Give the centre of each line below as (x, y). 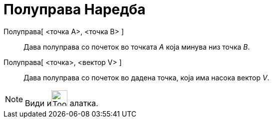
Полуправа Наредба (75, 9)
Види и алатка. (62, 103)
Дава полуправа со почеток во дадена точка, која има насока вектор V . (146, 77)
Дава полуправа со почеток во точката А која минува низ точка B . (137, 47)
